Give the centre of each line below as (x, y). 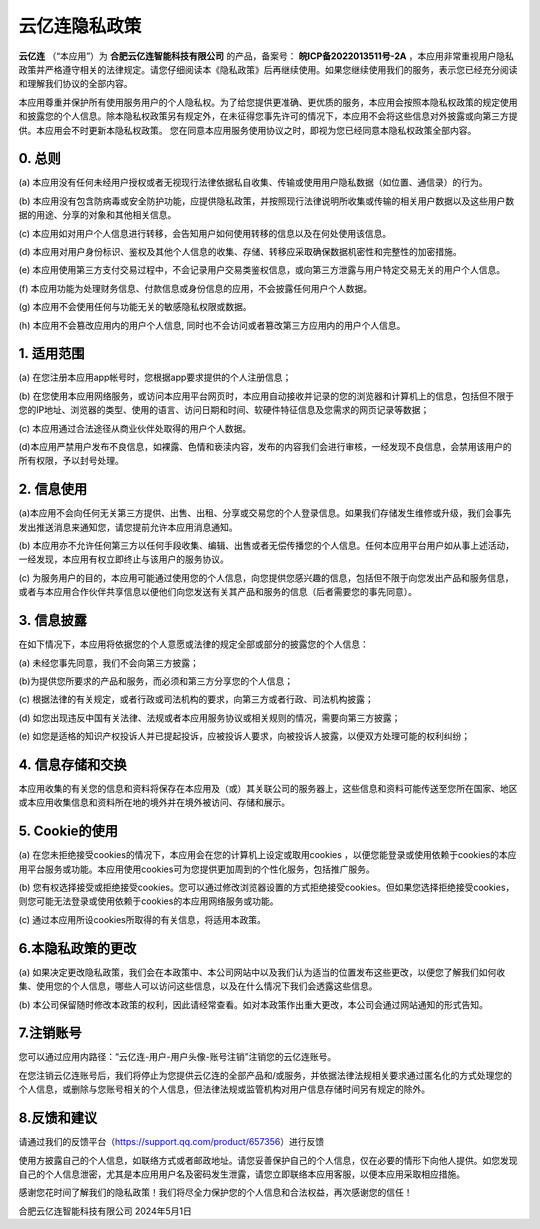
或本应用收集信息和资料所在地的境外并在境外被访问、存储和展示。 (154, 802)
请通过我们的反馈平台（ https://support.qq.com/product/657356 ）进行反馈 (171, 1142)
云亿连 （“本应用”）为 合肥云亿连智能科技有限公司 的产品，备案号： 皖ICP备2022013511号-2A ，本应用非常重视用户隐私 (266, 56)
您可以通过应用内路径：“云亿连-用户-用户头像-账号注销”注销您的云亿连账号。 (177, 1057)
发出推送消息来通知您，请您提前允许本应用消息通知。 (128, 527)
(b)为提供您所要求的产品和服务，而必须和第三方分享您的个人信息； (156, 681)
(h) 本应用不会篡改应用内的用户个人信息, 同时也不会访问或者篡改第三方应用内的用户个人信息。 (212, 325)
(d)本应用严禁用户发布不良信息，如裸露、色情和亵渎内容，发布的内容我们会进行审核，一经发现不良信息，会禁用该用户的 (265, 446)
